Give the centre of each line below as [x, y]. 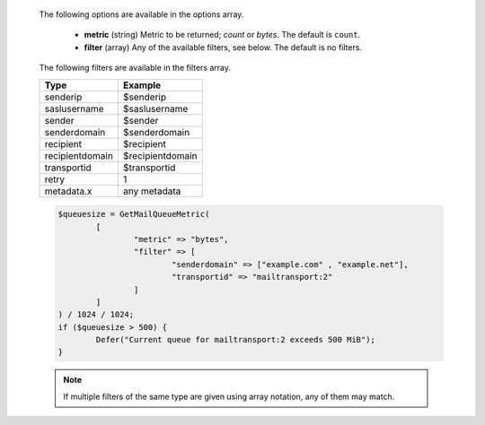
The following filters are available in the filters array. [135, 68]
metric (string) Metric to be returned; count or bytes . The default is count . [222, 35]
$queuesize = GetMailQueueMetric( [134, 214]
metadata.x [68, 191]
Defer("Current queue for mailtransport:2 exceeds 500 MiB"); [236, 340]
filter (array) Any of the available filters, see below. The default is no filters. [223, 47]
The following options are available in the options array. [141, 14]
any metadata [152, 191]
